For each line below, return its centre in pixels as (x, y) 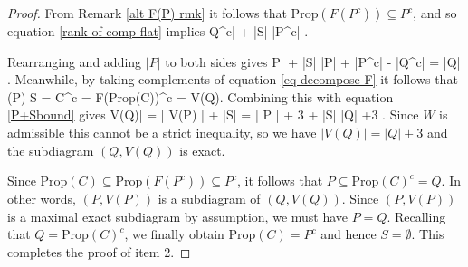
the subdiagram (51, 150)
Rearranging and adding (75, 61)
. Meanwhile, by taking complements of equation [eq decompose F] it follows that (233, 79)
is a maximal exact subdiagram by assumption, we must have (178, 216)
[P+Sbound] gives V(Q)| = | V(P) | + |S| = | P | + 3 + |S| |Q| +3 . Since (213, 114)
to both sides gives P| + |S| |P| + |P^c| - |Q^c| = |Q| (313, 61)
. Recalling (416, 216)
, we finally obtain (174, 234)
